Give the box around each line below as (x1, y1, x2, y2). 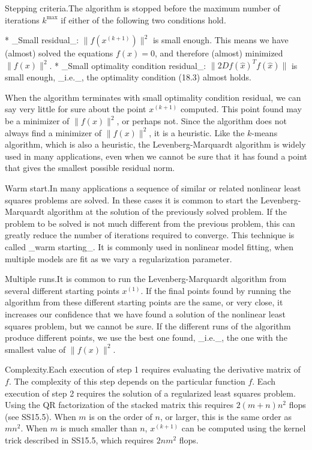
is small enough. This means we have (152, 34, 289, 46)
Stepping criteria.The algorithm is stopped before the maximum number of (5, 2, 280, 14)
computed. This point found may (180, 103, 302, 115)
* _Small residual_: (5, 34, 79, 46)
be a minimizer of (5, 115, 70, 127)
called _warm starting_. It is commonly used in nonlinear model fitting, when (5, 241, 294, 253)
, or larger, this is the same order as (160, 410, 292, 422)
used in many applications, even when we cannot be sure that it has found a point (5, 149, 307, 162)
